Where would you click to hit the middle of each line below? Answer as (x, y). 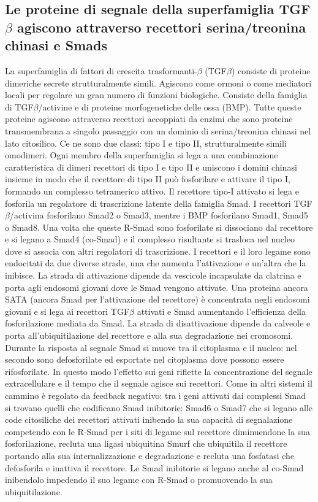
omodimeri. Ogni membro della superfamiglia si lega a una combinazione (142, 155)
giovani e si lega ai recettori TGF (67, 311)
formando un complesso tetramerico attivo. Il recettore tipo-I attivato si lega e (152, 191)
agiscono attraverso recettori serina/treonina (161, 27)
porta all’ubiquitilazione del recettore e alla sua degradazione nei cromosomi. (149, 335)
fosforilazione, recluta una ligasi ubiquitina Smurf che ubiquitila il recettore (146, 443)
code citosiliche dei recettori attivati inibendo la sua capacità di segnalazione (149, 419)
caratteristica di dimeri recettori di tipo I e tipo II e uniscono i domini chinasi (151, 167)
